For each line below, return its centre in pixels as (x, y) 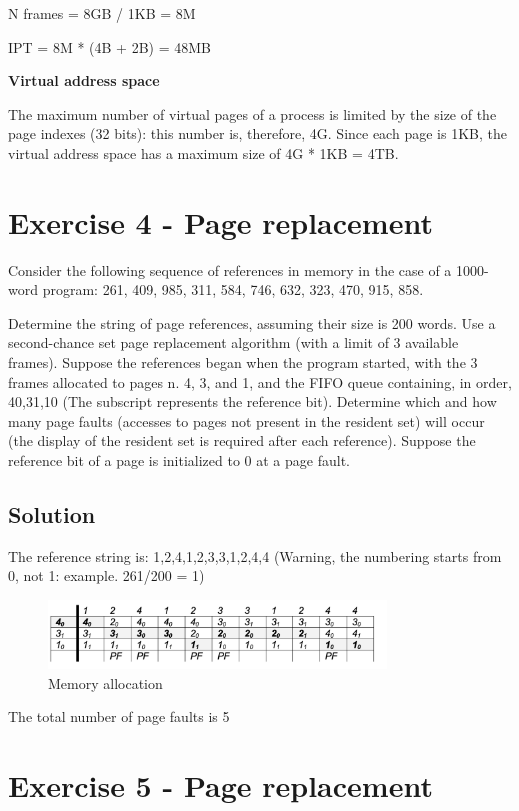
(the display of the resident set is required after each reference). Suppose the (242, 440)
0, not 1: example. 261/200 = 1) (106, 575)
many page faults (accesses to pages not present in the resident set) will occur (246, 420)
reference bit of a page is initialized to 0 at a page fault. (179, 460)
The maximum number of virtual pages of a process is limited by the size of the (252, 113)
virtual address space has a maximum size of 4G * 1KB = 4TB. (203, 152)
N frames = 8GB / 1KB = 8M (102, 13)
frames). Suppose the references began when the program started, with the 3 (243, 362)
